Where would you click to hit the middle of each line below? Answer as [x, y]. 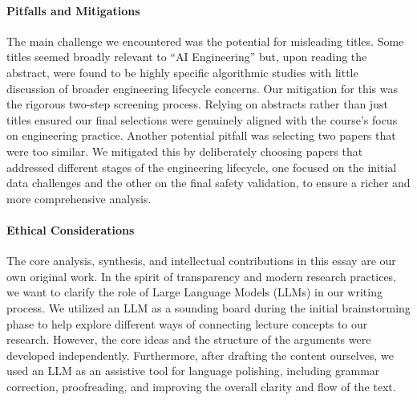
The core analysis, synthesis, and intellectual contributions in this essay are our [201, 261]
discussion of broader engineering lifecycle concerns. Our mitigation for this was [202, 88]
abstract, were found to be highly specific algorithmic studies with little [182, 72]
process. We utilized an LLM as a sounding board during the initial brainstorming [208, 307]
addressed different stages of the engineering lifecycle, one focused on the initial [202, 167]
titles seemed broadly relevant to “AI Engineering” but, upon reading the [187, 57]
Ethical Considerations [71, 229]
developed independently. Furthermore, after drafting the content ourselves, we [200, 355]
